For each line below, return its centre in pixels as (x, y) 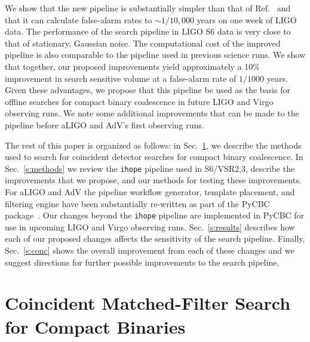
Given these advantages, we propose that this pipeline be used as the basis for (148, 90)
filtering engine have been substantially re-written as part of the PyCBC (137, 203)
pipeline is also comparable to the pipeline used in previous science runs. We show (155, 55)
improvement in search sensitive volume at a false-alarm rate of (121, 78)
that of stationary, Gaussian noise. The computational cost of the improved (143, 43)
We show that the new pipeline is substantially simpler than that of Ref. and (148, 8)
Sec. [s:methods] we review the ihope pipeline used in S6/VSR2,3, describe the (150, 168)
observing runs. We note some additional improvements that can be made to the (152, 113)
